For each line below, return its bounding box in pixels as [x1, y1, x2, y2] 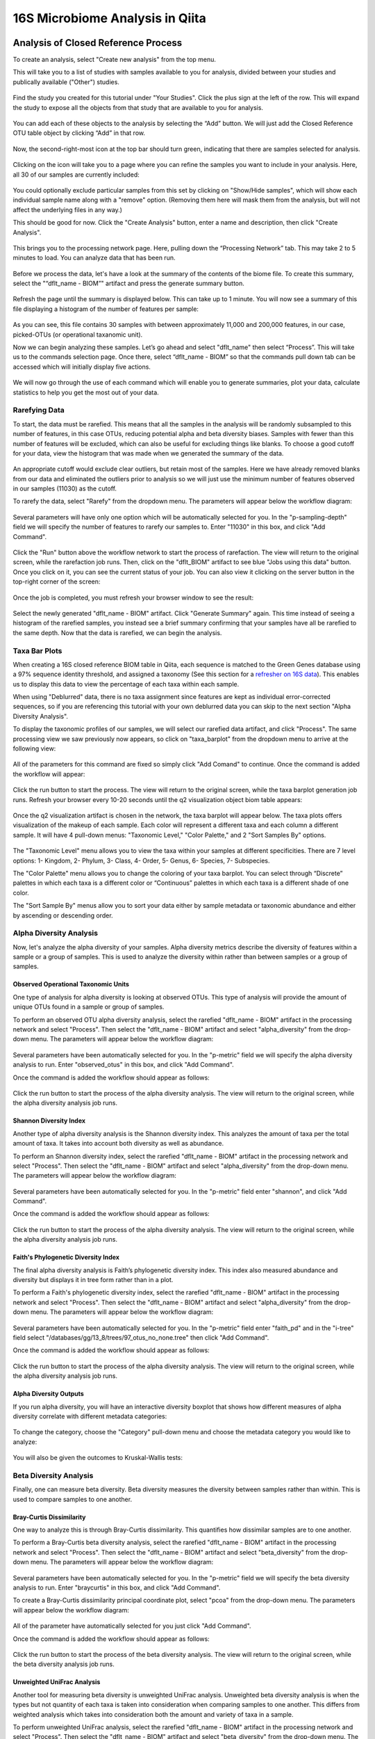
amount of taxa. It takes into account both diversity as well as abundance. [12, 1139, 224, 1148]
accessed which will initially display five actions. [12, 362, 151, 371]
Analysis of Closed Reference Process [12, 37, 183, 49]
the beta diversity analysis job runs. [12, 1660, 115, 1669]
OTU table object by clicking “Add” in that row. [12, 129, 146, 137]
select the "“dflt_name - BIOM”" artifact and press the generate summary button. [12, 279, 244, 288]
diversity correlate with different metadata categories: [12, 1412, 167, 1420]
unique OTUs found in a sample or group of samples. [12, 1002, 165, 1011]
